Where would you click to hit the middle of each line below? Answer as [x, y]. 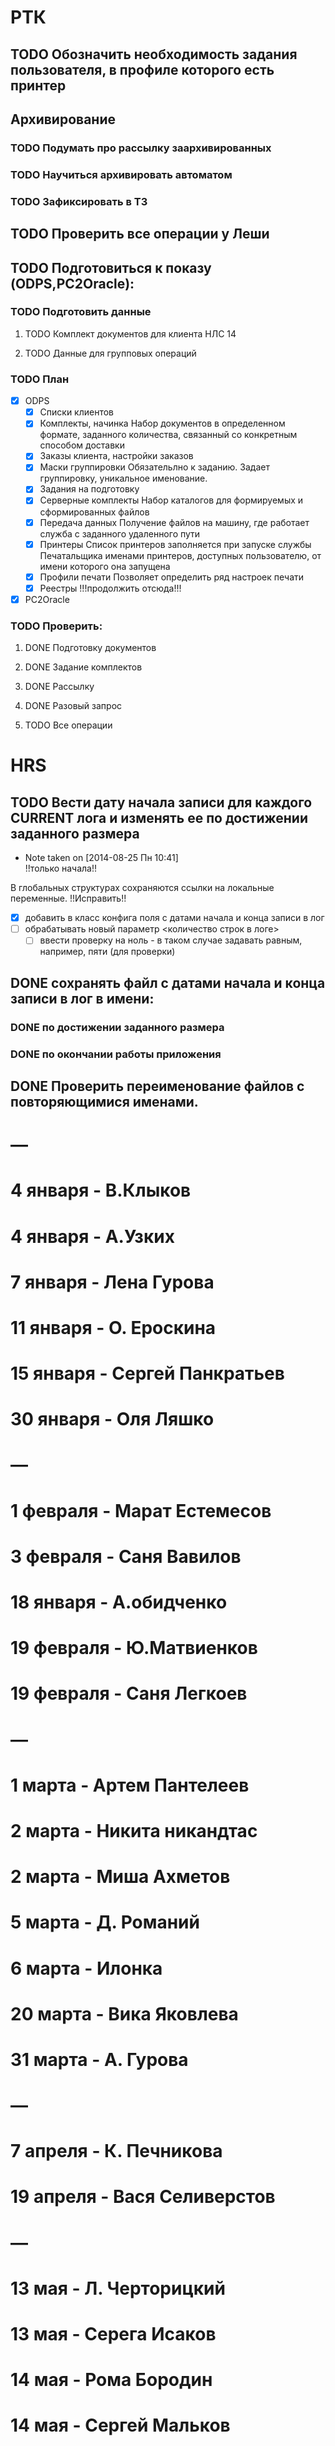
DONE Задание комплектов [83, 667]
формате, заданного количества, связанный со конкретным [168, 435]
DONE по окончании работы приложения [116, 1054]
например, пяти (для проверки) [107, 952]
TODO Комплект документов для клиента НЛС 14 [130, 333]
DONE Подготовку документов [90, 648]
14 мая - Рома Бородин [111, 2380]
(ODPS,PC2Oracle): [72, 283]
